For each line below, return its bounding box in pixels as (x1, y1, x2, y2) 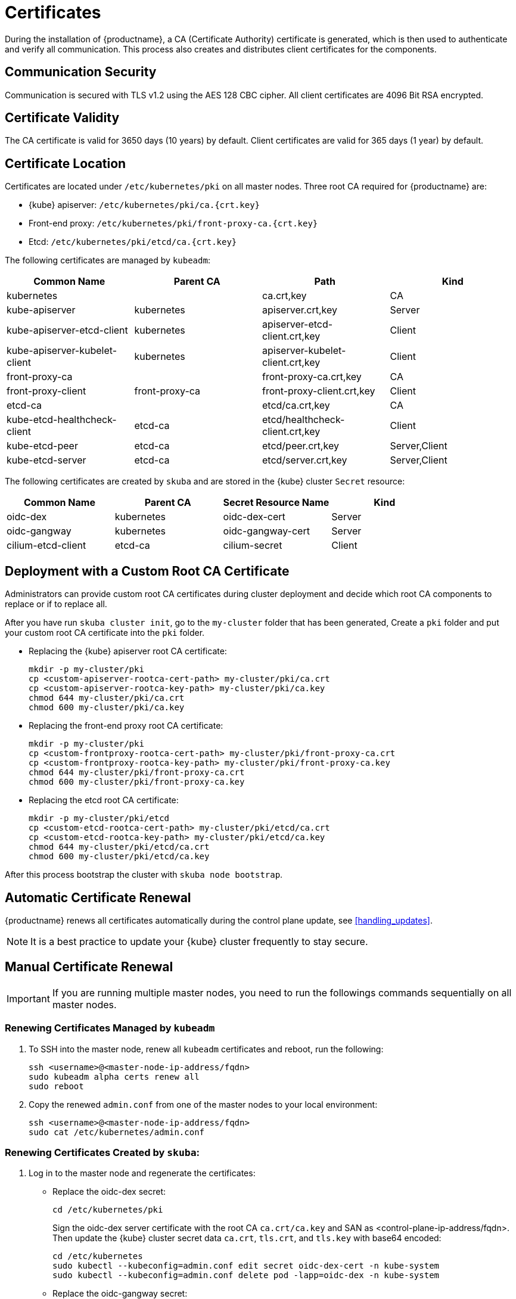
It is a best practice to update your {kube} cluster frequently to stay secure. (30, 935, 368, 947)
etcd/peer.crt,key (262, 440, 339, 452)
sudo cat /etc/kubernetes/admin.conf (29, 1127, 205, 1137)
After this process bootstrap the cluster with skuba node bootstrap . (5, 869, 283, 880)
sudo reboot (29, 1081, 84, 1091)
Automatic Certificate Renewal (5, 890, 191, 905)
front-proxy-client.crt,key (262, 385, 375, 397)
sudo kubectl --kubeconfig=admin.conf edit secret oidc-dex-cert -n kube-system (52, 1261, 440, 1271)
